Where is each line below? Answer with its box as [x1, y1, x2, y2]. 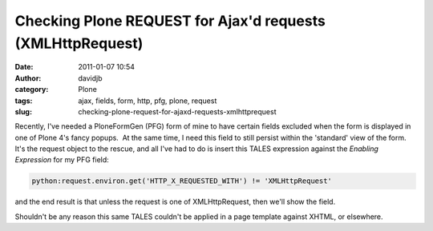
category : [14, 85, 49, 94]
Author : [14, 73, 42, 83]
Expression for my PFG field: [14, 155, 110, 165]
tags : [14, 96, 33, 106]
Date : [14, 62, 34, 72]
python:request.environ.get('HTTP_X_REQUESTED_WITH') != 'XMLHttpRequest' [31, 177, 333, 185]
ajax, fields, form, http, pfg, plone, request [78, 96, 217, 106]
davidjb [78, 73, 103, 83]
